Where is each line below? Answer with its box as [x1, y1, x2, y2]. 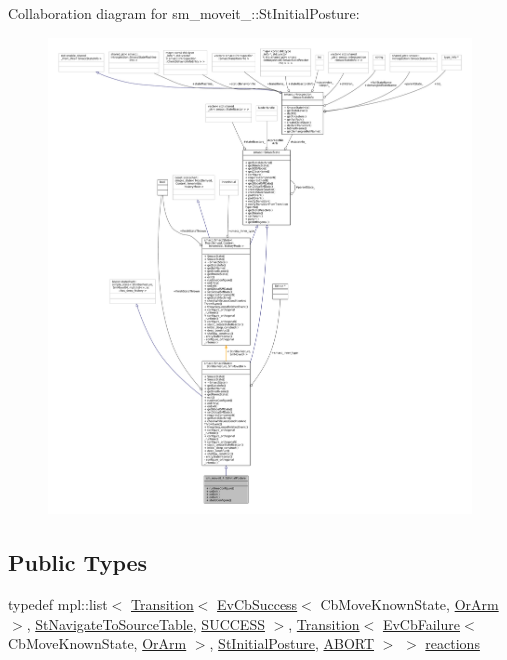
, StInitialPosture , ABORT [209, 633, 375, 654]
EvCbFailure [382, 613, 460, 634]
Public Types [8, 547, 148, 578]
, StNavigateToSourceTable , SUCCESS [26, 613, 265, 634]
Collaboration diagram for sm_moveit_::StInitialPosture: [8, 3, 360, 23]
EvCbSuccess [217, 593, 298, 614]
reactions [425, 633, 480, 654]
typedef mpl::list [8, 593, 108, 614]
